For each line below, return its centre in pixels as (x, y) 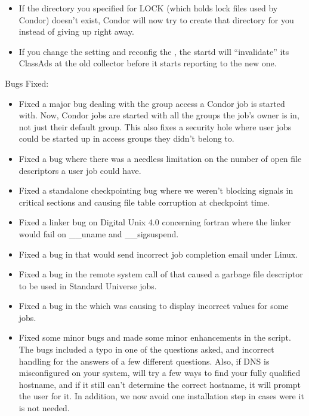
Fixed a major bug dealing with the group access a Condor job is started (152, 103)
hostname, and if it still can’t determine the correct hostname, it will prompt (160, 384)
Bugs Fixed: (27, 83)
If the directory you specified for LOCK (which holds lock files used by (148, 8)
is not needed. (44, 408)
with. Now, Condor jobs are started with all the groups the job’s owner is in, (159, 115)
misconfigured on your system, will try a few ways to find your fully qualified (160, 373)
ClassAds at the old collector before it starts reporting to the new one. (148, 63)
